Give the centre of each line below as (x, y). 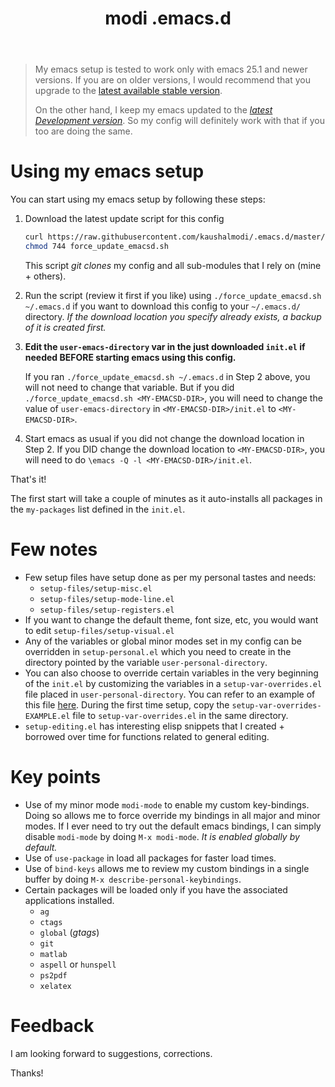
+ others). (45, 276)
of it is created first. (65, 327)
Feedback (52, 1025)
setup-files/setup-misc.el (96, 588)
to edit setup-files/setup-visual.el (99, 630)
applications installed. (69, 900)
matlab (53, 954)
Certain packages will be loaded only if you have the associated (156, 889)
